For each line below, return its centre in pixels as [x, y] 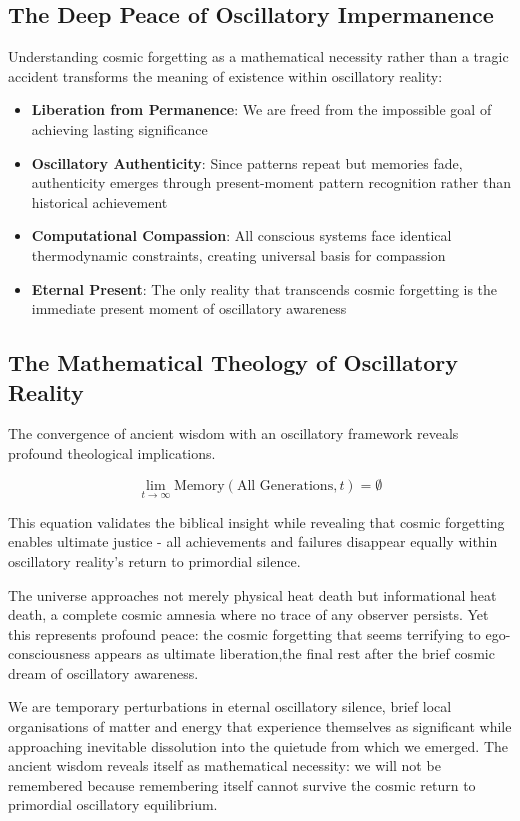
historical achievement [99, 201]
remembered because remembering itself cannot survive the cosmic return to [242, 784]
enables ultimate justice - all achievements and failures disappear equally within [253, 541]
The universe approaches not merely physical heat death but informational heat [252, 594]
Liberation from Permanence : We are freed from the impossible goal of [261, 109]
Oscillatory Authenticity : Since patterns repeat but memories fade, [247, 162]
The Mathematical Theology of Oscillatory [233, 362]
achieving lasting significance [119, 128]
